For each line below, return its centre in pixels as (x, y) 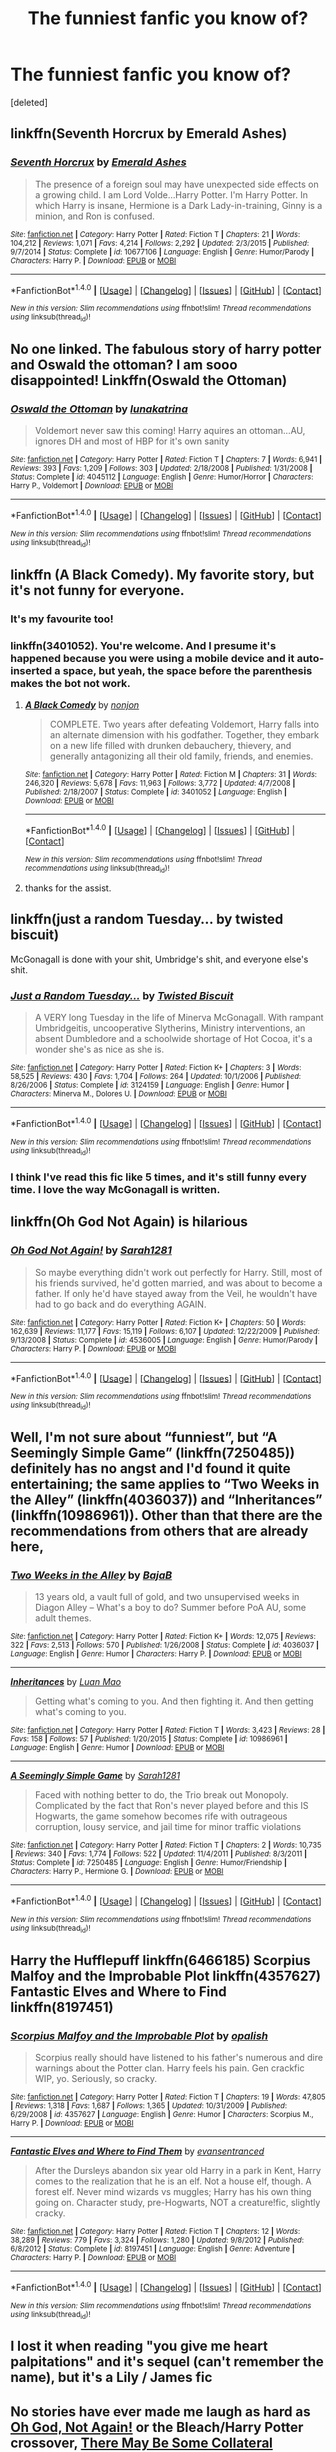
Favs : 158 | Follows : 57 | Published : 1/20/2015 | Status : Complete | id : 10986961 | (149, 1739)
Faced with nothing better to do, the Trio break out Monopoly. (161, 1795)
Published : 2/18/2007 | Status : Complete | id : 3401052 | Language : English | (156, 792)
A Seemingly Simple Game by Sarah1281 (95, 1776)
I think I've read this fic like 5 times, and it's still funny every (158, 1177)
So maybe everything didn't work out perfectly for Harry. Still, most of (178, 1272)
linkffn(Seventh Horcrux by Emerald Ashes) (149, 133)
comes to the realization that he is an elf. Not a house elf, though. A (173, 2181)
